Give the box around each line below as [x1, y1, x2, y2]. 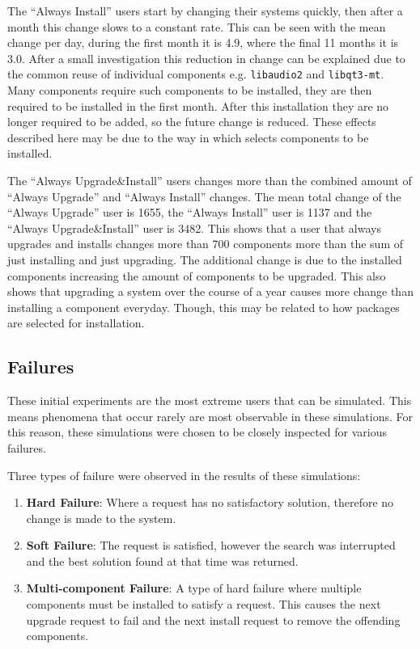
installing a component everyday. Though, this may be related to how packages [7, 298, 400, 315]
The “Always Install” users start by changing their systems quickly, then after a [7, 2, 403, 19]
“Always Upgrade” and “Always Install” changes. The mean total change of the [7, 188, 401, 204]
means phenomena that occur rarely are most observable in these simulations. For [7, 407, 413, 424]
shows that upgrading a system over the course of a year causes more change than [7, 283, 414, 300]
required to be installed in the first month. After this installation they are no [7, 97, 389, 114]
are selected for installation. [7, 314, 145, 331]
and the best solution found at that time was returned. [26, 552, 299, 569]
